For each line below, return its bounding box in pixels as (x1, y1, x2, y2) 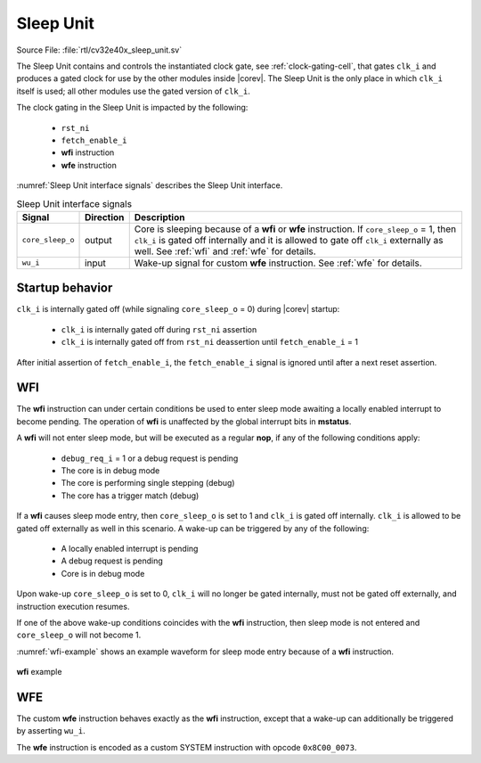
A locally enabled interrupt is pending (61, 543, 199, 554)
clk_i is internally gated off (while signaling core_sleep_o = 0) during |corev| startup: (16, 304, 340, 315)
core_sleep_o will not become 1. (16, 629, 142, 641)
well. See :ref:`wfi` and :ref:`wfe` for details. (134, 245, 316, 258)
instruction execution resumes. (16, 601, 130, 611)
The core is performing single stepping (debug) (61, 478, 235, 488)
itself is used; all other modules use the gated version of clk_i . (16, 86, 251, 96)
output (85, 234, 112, 246)
